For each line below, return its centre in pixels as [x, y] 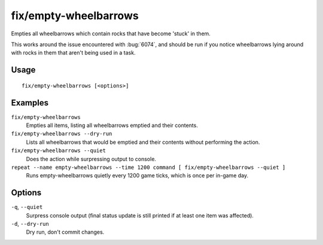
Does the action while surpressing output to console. [91, 159]
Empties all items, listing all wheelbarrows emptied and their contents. [112, 125]
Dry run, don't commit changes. [65, 232]
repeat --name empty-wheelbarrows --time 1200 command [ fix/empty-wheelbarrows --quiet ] [148, 167]
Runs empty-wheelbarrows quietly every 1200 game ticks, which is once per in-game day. [137, 176]
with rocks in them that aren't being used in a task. [73, 53]
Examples [30, 103]
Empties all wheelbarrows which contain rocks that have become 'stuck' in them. [111, 34]
